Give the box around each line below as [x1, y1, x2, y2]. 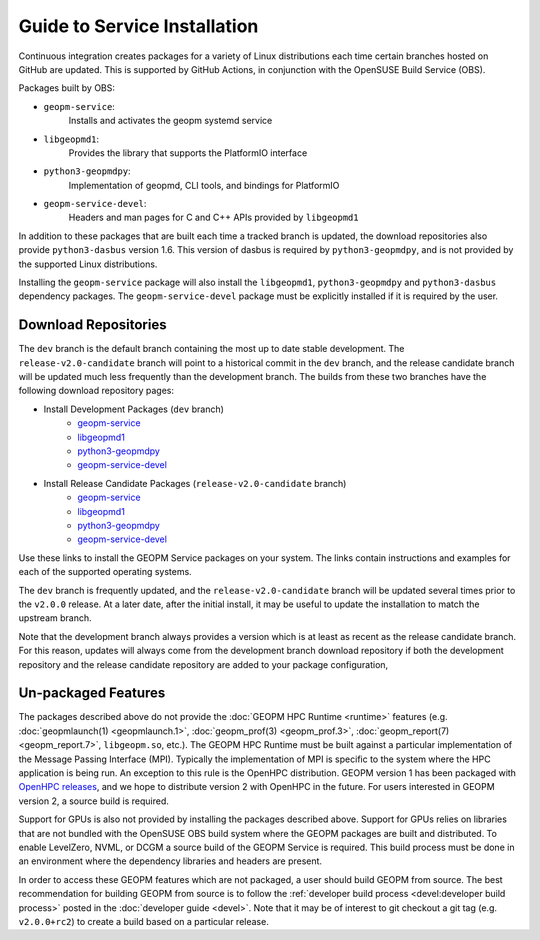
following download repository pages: [18, 385, 175, 397]
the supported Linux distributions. [18, 258, 158, 270]
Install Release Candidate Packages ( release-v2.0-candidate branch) [43, 477, 347, 489]
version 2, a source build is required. [18, 795, 170, 807]
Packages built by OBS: [18, 82, 115, 94]
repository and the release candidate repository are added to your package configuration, [18, 658, 389, 670]
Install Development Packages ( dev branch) [43, 403, 225, 415]
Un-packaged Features [18, 685, 166, 702]
